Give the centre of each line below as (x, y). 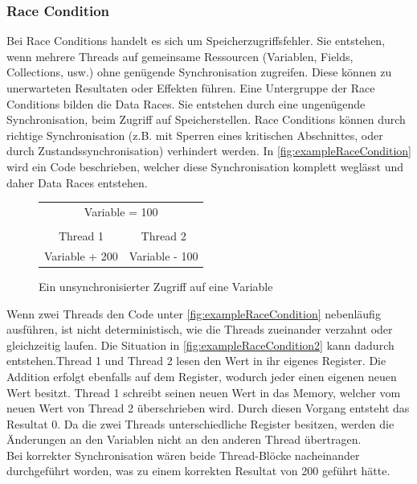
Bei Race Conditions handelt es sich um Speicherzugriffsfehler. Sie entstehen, (196, 41)
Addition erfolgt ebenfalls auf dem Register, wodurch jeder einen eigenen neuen (202, 376)
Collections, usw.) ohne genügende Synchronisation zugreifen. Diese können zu (199, 72)
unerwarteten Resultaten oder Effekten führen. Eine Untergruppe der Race (191, 88)
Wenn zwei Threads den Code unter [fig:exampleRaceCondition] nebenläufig (194, 313)
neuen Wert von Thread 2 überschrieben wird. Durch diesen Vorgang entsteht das (208, 408)
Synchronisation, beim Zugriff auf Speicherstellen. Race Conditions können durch (206, 119)
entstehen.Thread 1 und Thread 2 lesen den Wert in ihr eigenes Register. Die (196, 361)
